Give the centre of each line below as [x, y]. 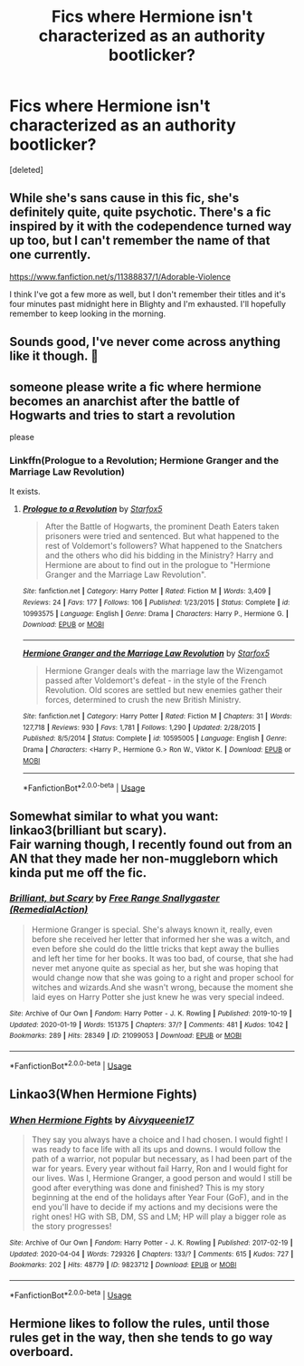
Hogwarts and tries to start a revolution [123, 415]
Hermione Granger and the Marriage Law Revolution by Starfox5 [146, 653]
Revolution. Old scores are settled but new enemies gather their [164, 689]
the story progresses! [71, 1227]
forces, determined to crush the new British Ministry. [143, 699]
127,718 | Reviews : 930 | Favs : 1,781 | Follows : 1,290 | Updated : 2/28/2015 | [141, 727]
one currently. [50, 255]
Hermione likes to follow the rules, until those [139, 1324]
